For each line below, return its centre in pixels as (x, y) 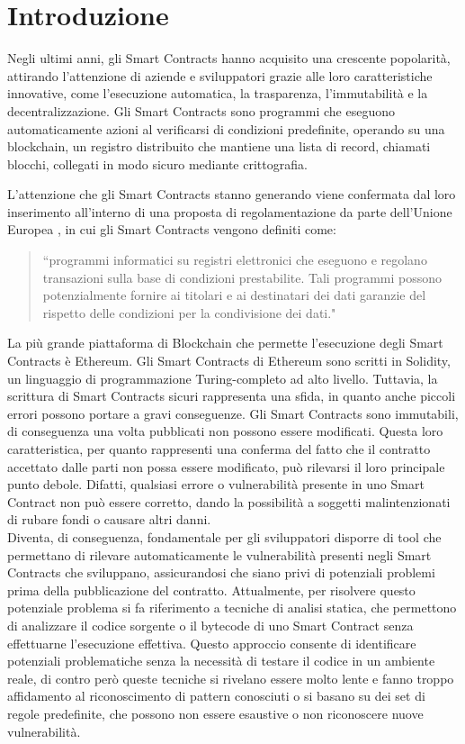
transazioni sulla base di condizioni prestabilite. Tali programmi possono (242, 277)
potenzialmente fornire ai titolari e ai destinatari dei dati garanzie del (234, 295)
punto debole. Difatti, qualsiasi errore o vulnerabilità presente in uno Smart (216, 484)
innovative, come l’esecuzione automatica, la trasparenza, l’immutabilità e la (218, 93)
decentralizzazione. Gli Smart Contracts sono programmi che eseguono (201, 110)
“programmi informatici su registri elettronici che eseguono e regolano (235, 260)
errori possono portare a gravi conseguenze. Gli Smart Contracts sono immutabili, (233, 413)
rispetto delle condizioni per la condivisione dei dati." (189, 312)
